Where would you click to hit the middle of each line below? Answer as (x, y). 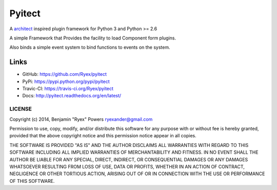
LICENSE (21, 109)
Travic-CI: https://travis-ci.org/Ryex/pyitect (68, 89)
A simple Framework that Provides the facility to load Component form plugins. (93, 38)
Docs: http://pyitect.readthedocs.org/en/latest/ (72, 96)
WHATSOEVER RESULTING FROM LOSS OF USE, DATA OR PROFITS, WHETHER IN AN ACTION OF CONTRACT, (127, 166)
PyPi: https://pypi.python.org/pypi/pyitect (66, 81)
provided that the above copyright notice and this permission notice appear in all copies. (103, 136)
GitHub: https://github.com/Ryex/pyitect (65, 74)
